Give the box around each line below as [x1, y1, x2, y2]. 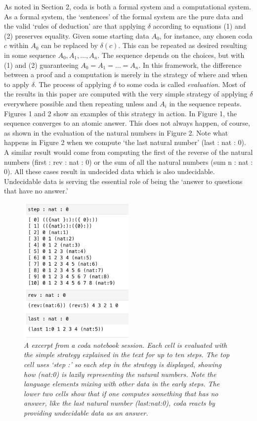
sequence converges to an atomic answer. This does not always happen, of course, [4, 118, 250, 128]
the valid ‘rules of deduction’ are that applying [4, 21, 146, 31]
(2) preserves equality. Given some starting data [4, 30, 149, 41]
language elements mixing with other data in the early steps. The [24, 378, 220, 389]
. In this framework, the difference [138, 59, 242, 70]
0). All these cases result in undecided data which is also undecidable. [4, 166, 215, 177]
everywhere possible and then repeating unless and [4, 98, 158, 108]
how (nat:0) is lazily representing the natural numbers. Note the [24, 369, 216, 379]
